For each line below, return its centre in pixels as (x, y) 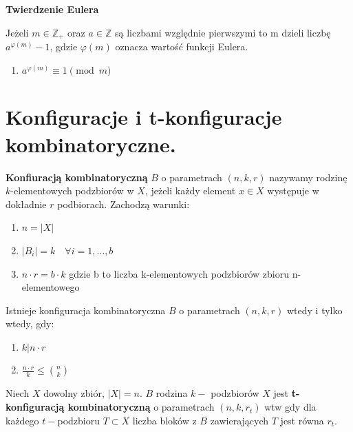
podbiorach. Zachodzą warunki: (124, 204)
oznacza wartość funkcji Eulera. (182, 47)
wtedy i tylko (314, 310)
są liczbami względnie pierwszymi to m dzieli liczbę (223, 32)
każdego (22, 420)
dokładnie (26, 204)
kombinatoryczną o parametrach (141, 407)
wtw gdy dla (290, 407)
